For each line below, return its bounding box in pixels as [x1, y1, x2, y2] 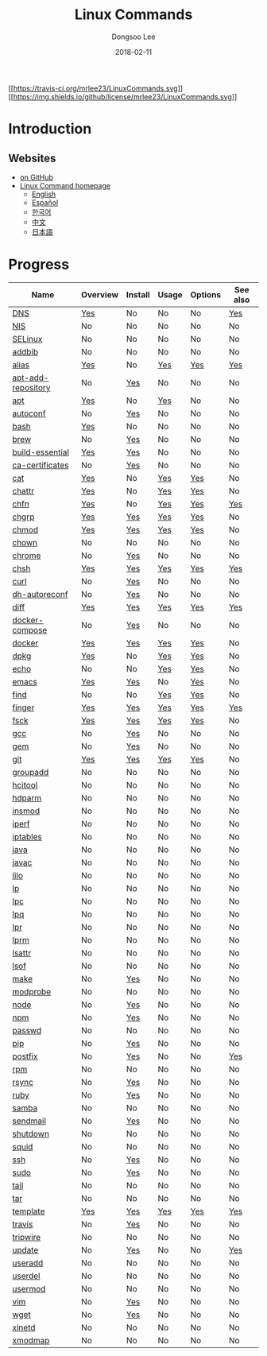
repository [12, 382, 51, 393]
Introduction [8, 120, 92, 138]
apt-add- [12, 372, 49, 383]
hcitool [12, 779, 38, 790]
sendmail [12, 1115, 46, 1126]
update [12, 1244, 39, 1255]
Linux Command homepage [19, 180, 111, 190]
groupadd [12, 766, 49, 777]
